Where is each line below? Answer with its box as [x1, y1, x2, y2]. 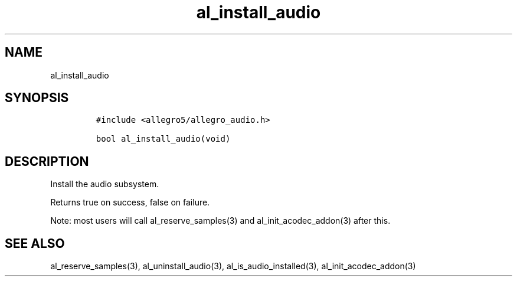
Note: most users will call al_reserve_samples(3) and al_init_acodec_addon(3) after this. [50, 215, 391, 226]
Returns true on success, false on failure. [50, 197, 210, 208]
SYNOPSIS [5, 90, 69, 106]
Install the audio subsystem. [50, 179, 159, 189]
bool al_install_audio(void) [96, 134, 231, 144]
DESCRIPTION [5, 153, 89, 169]
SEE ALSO [5, 236, 65, 251]
